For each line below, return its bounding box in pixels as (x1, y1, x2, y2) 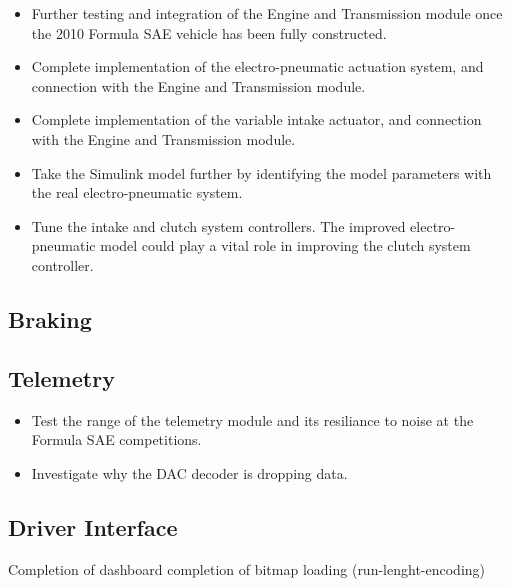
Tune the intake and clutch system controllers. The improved (31, 215, 406, 236)
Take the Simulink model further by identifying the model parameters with (31, 162, 492, 183)
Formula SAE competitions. (31, 429, 202, 450)
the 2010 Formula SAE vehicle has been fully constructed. (31, 22, 387, 43)
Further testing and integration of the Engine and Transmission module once (31, 3, 503, 23)
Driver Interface (8, 511, 178, 542)
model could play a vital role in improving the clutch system (100, 235, 471, 256)
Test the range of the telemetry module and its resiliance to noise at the (31, 409, 474, 430)
